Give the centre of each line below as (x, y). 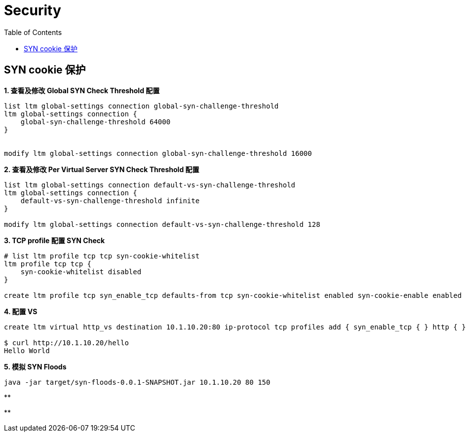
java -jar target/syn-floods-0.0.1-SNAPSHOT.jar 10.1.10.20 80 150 (137, 382)
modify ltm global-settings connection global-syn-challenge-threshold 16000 (158, 153)
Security (33, 10)
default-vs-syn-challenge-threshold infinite (110, 200)
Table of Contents (33, 32)
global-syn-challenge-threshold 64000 (96, 122)
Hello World (27, 350)
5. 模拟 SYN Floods (35, 366)
